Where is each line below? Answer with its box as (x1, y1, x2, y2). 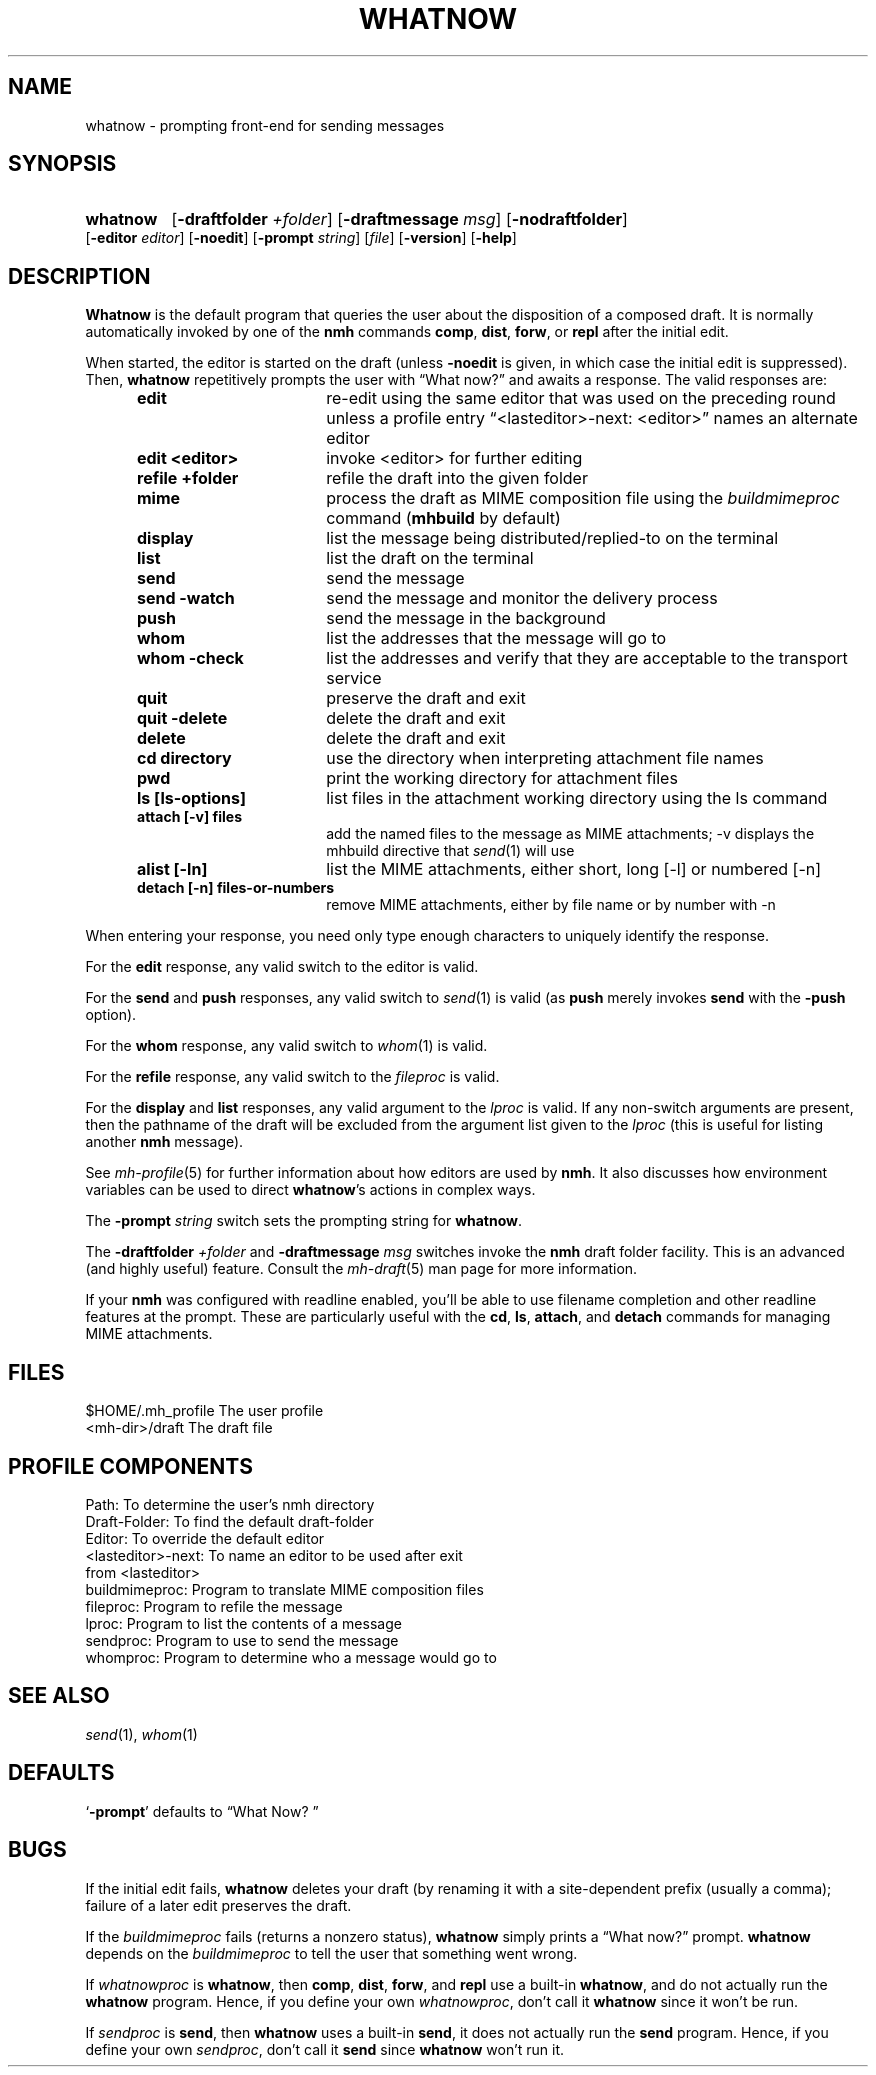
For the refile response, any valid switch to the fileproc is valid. (85, 1068, 500, 1086)
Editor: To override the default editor (85, 1529, 325, 1547)
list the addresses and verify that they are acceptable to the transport (326, 648, 848, 669)
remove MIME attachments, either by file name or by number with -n (326, 896, 776, 914)
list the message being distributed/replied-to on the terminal (326, 528, 779, 549)
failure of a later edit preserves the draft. (85, 1896, 352, 1914)
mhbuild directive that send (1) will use (326, 842, 575, 860)
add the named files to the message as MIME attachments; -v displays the (326, 825, 815, 843)
